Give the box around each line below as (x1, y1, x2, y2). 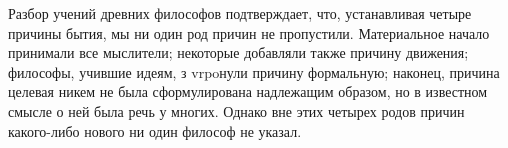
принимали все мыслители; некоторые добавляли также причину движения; (8, 42, 469, 63)
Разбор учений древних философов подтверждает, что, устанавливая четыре (8, 3, 472, 23)
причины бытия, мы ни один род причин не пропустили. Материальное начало (8, 22, 490, 43)
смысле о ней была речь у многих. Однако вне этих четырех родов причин (8, 100, 465, 121)
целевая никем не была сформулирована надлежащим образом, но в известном (8, 81, 488, 102)
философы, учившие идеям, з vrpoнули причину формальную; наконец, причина (8, 61, 500, 82)
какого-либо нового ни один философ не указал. (8, 120, 302, 141)
